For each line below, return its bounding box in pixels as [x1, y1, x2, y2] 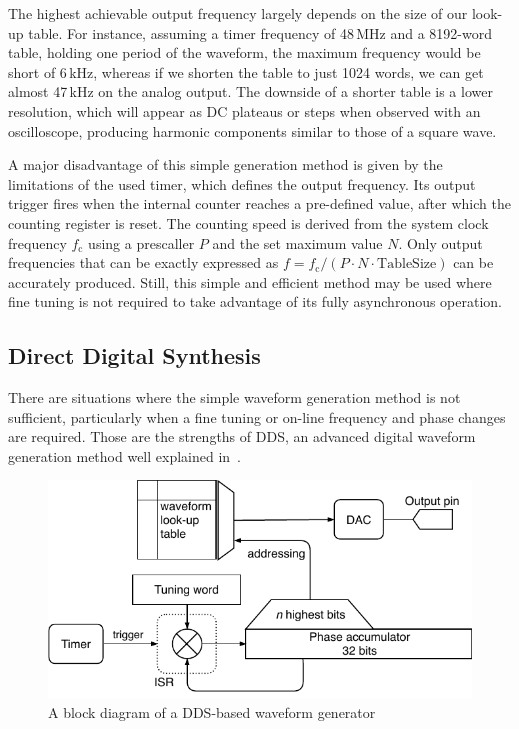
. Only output [398, 232, 483, 253]
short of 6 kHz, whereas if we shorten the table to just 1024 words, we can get [8, 61, 484, 82]
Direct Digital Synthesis [8, 340, 261, 371]
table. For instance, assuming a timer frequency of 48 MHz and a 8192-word [28, 22, 492, 43]
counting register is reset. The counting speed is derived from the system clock [8, 212, 489, 233]
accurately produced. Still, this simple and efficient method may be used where [8, 271, 492, 292]
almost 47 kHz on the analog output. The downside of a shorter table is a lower [8, 81, 493, 102]
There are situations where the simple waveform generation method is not [8, 387, 461, 408]
